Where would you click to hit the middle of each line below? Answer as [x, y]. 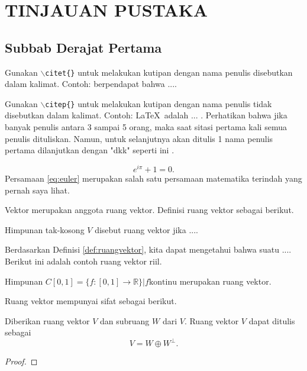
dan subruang [125, 320]
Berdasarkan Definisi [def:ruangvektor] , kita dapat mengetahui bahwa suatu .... [148, 249]
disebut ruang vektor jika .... [146, 229]
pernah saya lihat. [37, 190]
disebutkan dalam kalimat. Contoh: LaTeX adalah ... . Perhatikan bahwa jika [146, 115]
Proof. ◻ [21, 361]
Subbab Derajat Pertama [83, 47]
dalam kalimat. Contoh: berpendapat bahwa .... [91, 84]
